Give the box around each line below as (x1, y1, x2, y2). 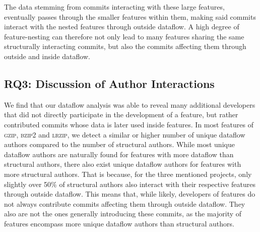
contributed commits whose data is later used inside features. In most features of (4, 119, 254, 129)
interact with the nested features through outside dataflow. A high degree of (4, 21, 239, 32)
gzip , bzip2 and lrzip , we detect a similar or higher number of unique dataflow (4, 129, 245, 140)
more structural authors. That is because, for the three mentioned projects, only (4, 168, 252, 179)
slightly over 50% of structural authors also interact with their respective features (4, 178, 255, 189)
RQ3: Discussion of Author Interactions (4, 75, 215, 91)
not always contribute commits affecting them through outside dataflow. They (4, 198, 245, 209)
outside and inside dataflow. (4, 51, 90, 61)
